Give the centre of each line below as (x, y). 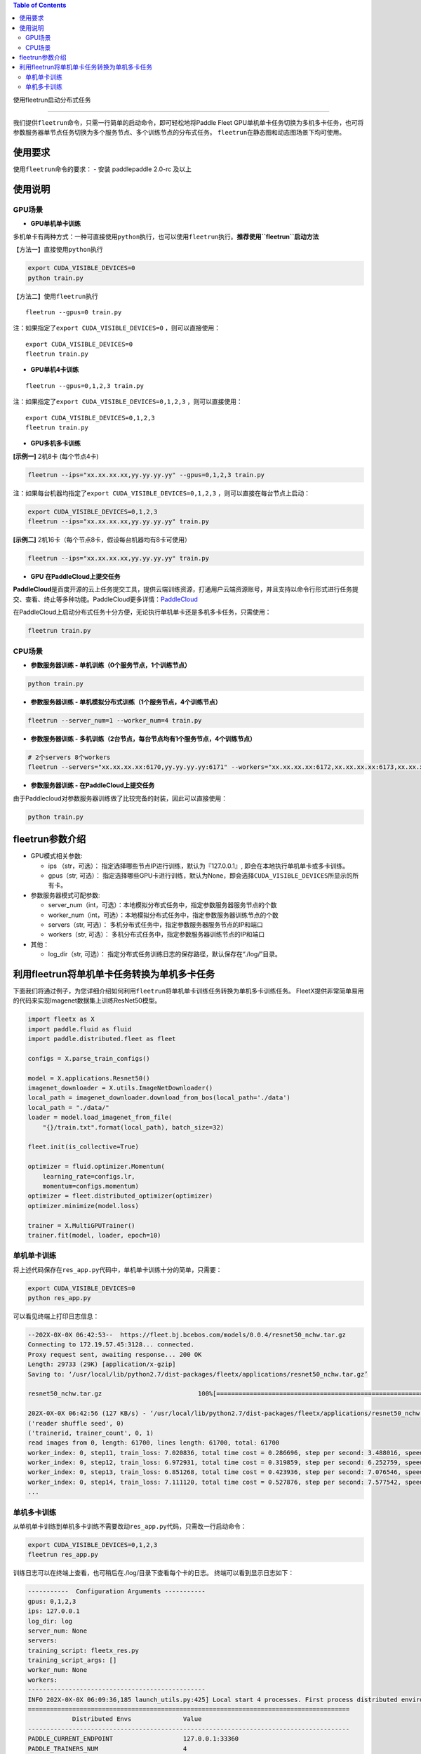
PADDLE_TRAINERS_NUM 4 (107, 1748)
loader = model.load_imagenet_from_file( (100, 1118)
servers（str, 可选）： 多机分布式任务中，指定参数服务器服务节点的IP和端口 (155, 924)
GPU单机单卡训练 (55, 224)
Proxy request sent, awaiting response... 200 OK (115, 1354)
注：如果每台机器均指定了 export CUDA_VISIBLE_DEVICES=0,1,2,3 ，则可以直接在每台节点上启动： (161, 493)
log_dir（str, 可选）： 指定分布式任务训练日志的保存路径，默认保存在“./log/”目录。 (165, 954)
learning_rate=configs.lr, (89, 1176)
